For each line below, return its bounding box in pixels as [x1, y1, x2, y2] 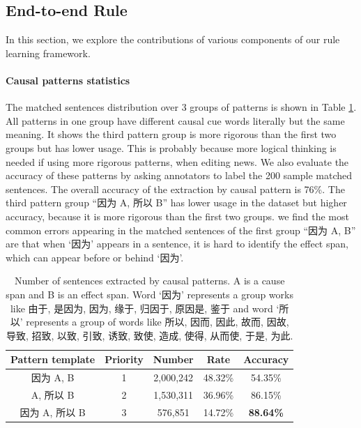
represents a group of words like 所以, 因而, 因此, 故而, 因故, [26, 314, 289, 329]
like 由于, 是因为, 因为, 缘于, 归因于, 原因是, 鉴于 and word [10, 300, 273, 315]
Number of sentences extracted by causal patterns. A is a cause [14, 273, 285, 288]
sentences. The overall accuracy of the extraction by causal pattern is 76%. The [6, 181, 345, 196]
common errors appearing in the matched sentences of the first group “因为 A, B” [6, 222, 356, 237]
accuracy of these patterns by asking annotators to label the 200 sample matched [6, 168, 353, 183]
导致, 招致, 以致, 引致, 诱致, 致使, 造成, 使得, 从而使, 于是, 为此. [6, 328, 293, 342]
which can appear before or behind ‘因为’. [6, 250, 184, 264]
